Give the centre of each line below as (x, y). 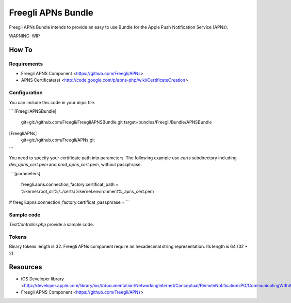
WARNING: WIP (24, 36)
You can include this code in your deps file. (52, 102)
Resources (25, 267)
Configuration (26, 93)
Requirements (26, 64)
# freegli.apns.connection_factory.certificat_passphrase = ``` (70, 202)
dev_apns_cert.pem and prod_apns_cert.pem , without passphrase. (75, 165)
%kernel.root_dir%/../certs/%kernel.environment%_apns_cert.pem (88, 191)
